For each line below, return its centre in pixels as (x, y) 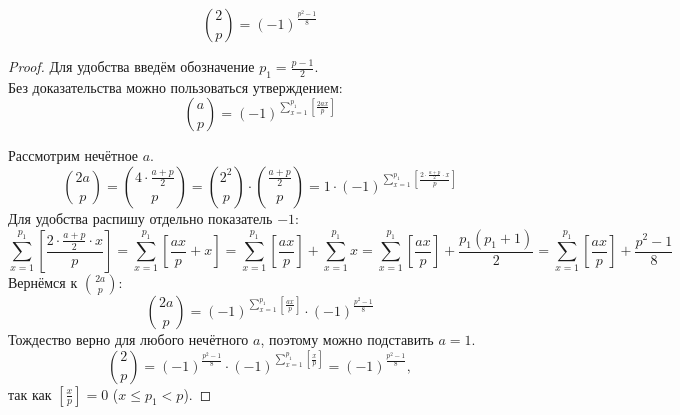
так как (30, 393)
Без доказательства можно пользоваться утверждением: (175, 86)
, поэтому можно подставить (347, 339)
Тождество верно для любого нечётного (128, 339)
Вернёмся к (43, 282)
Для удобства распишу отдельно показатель (140, 217)
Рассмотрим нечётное (73, 155)
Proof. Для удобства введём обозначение (131, 66)
